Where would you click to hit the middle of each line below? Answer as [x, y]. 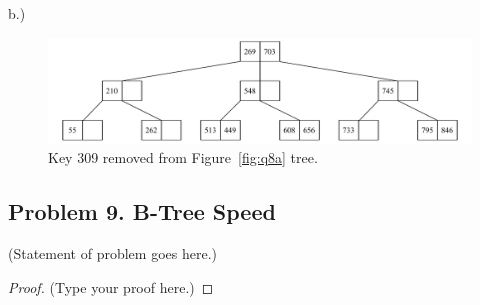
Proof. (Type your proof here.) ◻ [111, 286]
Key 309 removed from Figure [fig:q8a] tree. [183, 157]
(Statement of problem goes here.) [112, 252]
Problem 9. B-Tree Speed [142, 211]
